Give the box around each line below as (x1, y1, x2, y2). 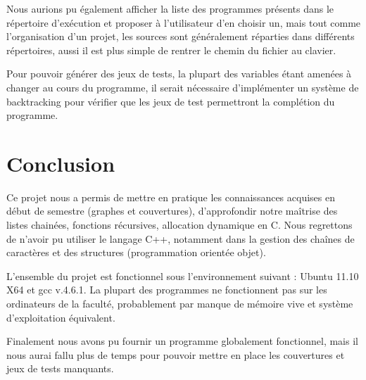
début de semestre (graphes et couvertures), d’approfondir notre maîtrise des (6, 203, 338, 218)
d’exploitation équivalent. (6, 310, 115, 324)
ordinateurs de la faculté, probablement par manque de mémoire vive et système (6, 296, 353, 311)
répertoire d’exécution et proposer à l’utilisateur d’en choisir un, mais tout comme (6, 15, 361, 30)
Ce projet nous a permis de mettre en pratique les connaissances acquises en (6, 189, 335, 204)
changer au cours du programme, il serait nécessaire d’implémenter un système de (6, 80, 359, 94)
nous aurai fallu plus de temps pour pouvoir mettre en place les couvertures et (6, 347, 345, 362)
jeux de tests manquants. (6, 361, 114, 376)
